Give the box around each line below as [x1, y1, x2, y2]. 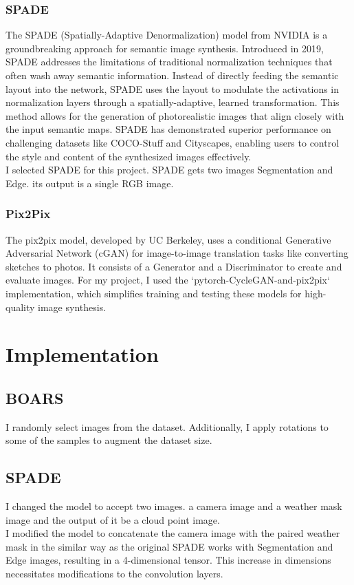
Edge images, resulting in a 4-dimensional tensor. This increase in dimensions [5, 553, 331, 567]
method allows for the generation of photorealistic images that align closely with [5, 108, 344, 123]
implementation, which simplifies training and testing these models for [5, 286, 302, 300]
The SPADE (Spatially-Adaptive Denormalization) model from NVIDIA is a [5, 28, 328, 42]
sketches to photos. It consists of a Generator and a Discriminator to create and [5, 259, 342, 273]
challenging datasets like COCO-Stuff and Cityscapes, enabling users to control [5, 135, 340, 149]
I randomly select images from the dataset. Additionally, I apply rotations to [5, 419, 329, 434]
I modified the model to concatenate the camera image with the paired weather [5, 526, 340, 540]
